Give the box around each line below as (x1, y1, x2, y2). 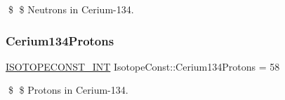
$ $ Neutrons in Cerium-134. (8, 2, 134, 16)
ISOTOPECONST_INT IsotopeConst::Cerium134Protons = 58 (6, 59, 280, 73)
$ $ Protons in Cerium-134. (8, 83, 128, 97)
